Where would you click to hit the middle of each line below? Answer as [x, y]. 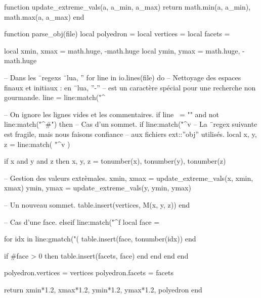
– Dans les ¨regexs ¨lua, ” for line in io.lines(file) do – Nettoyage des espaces [123, 77]
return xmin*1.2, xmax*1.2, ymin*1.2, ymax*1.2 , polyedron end [103, 289]
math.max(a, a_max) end [44, 16]
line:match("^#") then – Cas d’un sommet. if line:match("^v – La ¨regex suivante [131, 124]
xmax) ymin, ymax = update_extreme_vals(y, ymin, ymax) [98, 188]
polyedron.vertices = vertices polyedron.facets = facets [89, 272]
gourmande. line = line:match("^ [55, 97]
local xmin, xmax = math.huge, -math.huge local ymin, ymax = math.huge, [122, 50]
